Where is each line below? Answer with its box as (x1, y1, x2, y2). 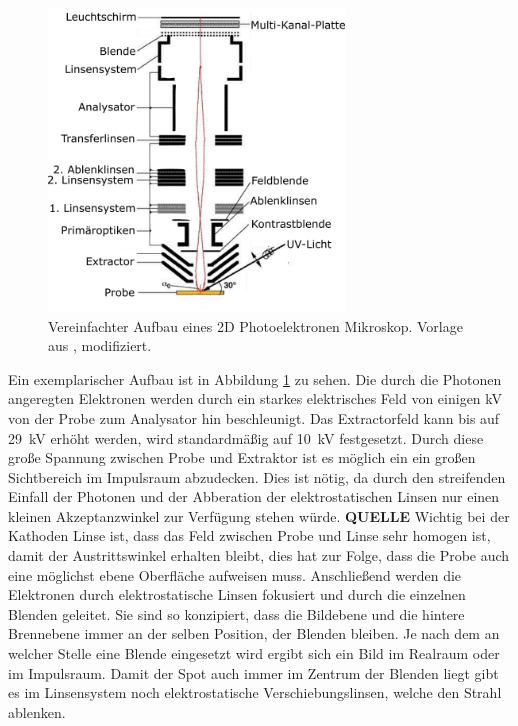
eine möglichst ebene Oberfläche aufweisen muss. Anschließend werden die (8, 564, 462, 585)
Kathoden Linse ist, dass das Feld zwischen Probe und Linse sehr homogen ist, (8, 525, 491, 546)
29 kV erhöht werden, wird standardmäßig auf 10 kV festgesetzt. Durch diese (8, 427, 484, 448)
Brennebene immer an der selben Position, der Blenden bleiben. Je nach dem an (8, 623, 500, 644)
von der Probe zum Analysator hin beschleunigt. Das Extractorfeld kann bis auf (8, 407, 500, 428)
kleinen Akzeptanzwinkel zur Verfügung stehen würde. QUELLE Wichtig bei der (8, 505, 510, 526)
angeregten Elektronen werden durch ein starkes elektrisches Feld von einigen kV (8, 388, 503, 409)
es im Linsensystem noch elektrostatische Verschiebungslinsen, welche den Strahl (8, 682, 502, 703)
